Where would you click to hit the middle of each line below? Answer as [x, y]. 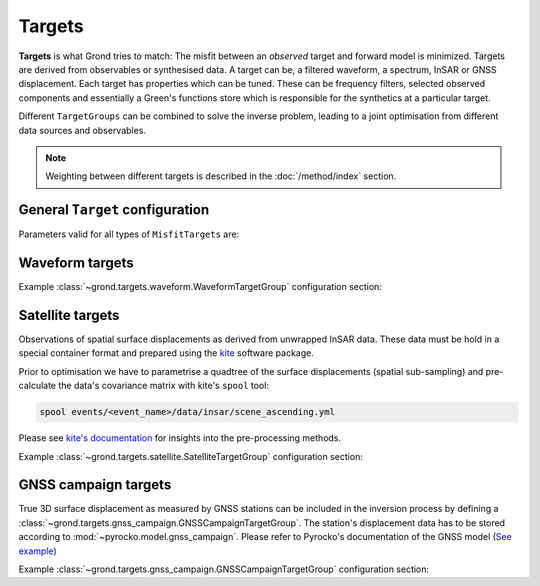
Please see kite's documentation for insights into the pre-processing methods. [180, 438]
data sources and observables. [82, 130]
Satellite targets [69, 315]
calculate [37, 386]
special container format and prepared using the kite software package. [166, 353]
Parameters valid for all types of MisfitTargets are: [129, 234]
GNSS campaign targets [95, 485]
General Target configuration [114, 210]
